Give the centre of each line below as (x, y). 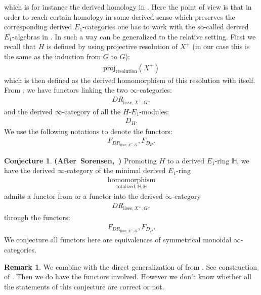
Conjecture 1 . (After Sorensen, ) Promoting (80, 160)
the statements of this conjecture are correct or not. (84, 286)
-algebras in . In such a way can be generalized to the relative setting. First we (134, 36)
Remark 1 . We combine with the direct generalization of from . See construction (131, 266)
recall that (20, 46)
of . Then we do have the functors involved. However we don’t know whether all (128, 277)
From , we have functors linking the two (66, 90)
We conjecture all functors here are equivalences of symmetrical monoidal (118, 240)
